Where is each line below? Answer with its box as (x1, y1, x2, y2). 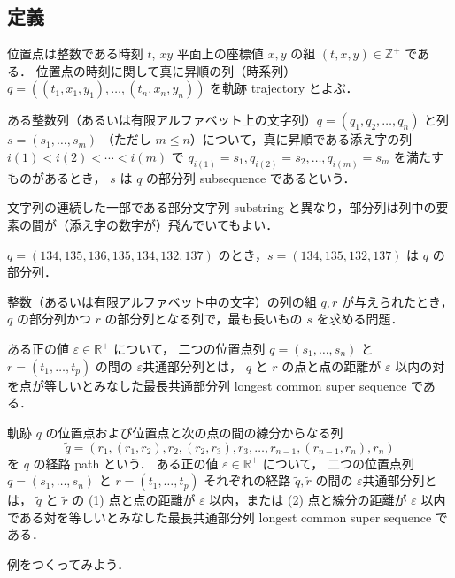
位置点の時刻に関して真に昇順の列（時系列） (35, 61, 297, 80)
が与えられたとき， (342, 292, 453, 310)
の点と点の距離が (281, 356, 382, 375)
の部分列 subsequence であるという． (146, 168, 356, 186)
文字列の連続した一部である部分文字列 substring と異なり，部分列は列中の (7, 198, 436, 217)
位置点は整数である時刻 (7, 44, 143, 63)
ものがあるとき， (7, 168, 106, 186)
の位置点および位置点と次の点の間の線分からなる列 (45, 422, 343, 441)
